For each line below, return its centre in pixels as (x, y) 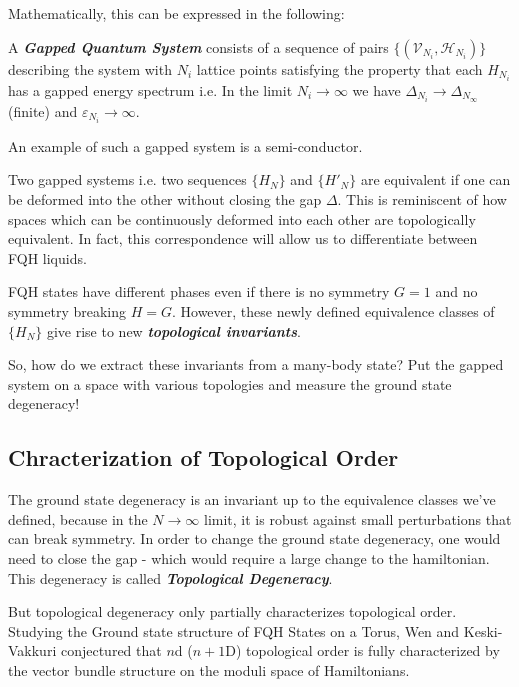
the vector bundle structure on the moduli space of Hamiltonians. (209, 669)
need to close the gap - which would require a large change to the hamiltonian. (249, 557)
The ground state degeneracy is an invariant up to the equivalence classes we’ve (252, 499)
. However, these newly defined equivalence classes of (333, 311)
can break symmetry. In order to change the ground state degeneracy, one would (254, 538)
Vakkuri (32, 650)
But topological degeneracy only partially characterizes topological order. (232, 611)
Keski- (483, 630)
